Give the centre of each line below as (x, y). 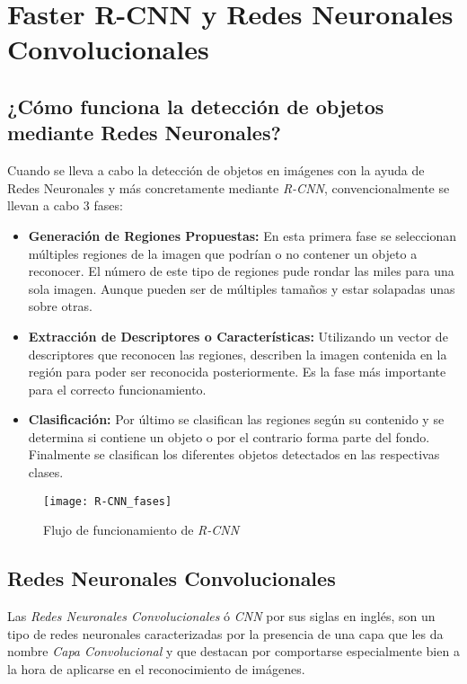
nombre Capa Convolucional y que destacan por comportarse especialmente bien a (233, 651)
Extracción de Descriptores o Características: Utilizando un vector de (238, 336)
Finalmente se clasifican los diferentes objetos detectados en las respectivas (234, 454)
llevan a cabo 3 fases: (65, 205)
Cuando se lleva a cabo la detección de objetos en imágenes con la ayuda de (216, 170)
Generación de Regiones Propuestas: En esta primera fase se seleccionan (242, 235)
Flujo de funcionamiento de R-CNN (141, 530)
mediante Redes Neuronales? (144, 133)
